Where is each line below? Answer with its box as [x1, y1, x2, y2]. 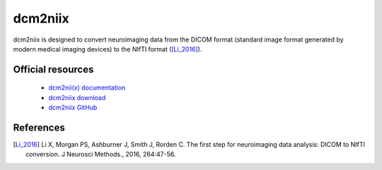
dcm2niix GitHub [48, 103, 98, 112]
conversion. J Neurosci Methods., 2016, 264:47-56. [25, 150, 176, 159]
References [13, 121, 65, 133]
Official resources [13, 63, 94, 75]
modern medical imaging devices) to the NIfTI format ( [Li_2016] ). [13, 44, 202, 53]
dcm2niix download [48, 93, 106, 102]
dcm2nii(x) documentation [48, 83, 126, 92]
